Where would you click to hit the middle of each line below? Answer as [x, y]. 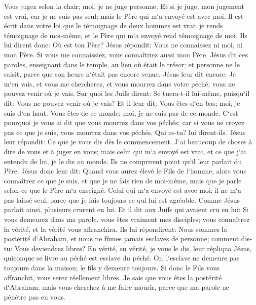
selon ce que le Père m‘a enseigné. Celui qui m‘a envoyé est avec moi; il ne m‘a [123, 190]
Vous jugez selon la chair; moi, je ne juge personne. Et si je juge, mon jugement [124, 6]
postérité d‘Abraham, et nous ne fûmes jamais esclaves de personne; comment [122, 239]
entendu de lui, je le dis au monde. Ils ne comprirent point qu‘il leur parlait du [123, 161]
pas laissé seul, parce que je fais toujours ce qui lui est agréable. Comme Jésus [122, 199]
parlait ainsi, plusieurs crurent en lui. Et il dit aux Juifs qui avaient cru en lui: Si [127, 209]
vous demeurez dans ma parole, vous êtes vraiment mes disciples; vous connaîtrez [127, 219]
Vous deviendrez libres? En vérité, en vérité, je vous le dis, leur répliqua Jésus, [133, 248]
